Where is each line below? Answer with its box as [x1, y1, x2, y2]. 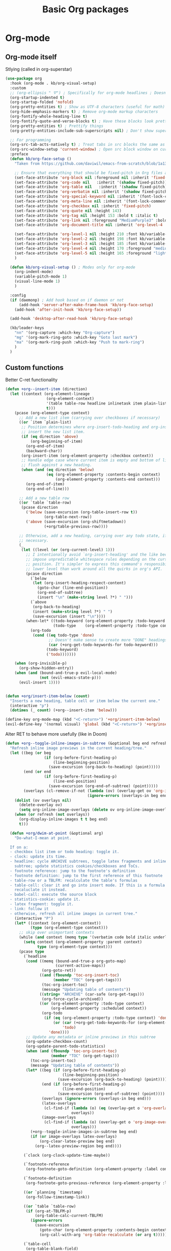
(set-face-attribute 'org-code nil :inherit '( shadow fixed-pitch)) [14, 180, 167, 185]
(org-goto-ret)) [41, 968, 76, 973]
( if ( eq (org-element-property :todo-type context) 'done [44, 1015, 169, 1021]
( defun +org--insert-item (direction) [5, 387, 88, 392]
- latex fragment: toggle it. [10, 902, 74, 907]
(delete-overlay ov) [18, 803, 63, 808]
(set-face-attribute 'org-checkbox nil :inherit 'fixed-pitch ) [14, 203, 152, 209]
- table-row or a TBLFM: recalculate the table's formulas [10, 878, 138, 883]
